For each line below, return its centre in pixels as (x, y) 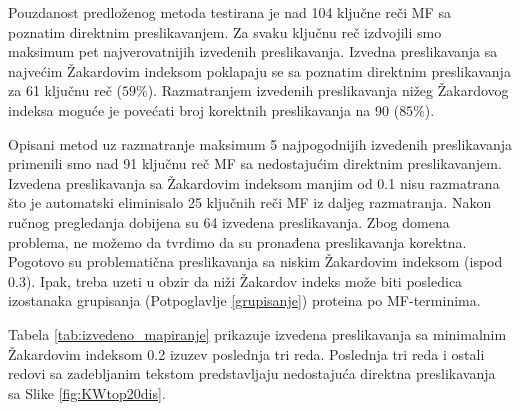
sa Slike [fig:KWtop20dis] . (87, 392)
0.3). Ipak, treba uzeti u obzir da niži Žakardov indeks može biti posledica (235, 280)
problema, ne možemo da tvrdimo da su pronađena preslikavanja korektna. (237, 241)
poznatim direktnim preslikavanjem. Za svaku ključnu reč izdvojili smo (225, 31)
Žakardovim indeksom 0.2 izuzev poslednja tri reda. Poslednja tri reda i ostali (246, 353)
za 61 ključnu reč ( (65, 90)
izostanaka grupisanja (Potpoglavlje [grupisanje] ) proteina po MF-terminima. (244, 300)
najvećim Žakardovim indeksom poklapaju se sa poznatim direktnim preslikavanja (259, 70)
